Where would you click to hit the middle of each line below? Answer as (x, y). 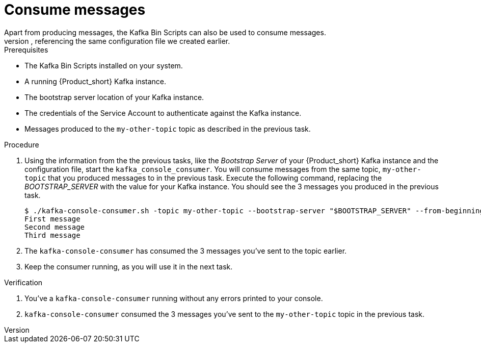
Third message (52, 235)
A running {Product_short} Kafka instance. (96, 81)
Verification (23, 282)
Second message (55, 227)
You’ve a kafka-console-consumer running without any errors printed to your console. (174, 298)
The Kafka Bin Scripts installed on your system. (104, 65)
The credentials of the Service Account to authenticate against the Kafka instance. (163, 113)
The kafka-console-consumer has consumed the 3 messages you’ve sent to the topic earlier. (186, 251)
